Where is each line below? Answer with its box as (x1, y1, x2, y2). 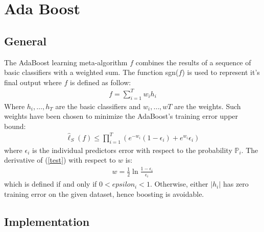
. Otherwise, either (150, 178, 208, 189)
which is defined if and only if (4, 178, 97, 189)
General (4, 33, 46, 48)
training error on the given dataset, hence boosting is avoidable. (4, 189, 204, 199)
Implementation (4, 214, 90, 229)
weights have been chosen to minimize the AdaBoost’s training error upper (4, 111, 238, 121)
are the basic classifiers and (55, 100, 141, 111)
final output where (4, 76, 62, 87)
